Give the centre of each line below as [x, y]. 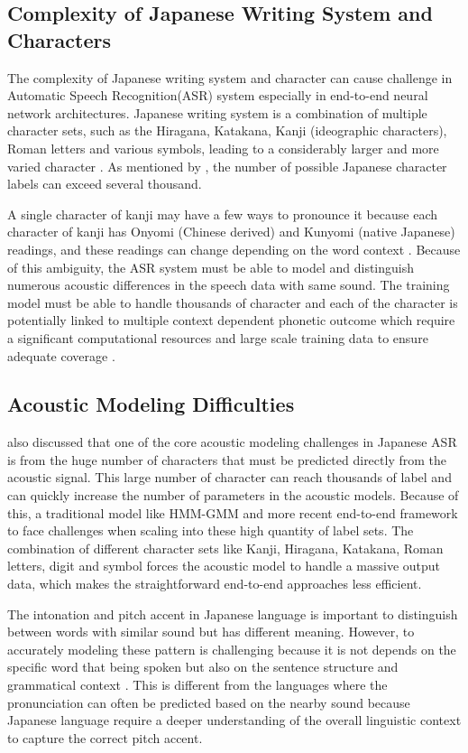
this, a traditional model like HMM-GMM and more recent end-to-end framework [233, 512]
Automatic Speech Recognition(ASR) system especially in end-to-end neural [218, 95]
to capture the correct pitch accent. [105, 737]
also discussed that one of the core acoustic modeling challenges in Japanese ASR [232, 442]
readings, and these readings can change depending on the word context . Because [234, 249]
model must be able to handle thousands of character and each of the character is [233, 302]
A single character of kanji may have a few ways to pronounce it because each [223, 214]
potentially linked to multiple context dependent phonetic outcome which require [231, 320]
